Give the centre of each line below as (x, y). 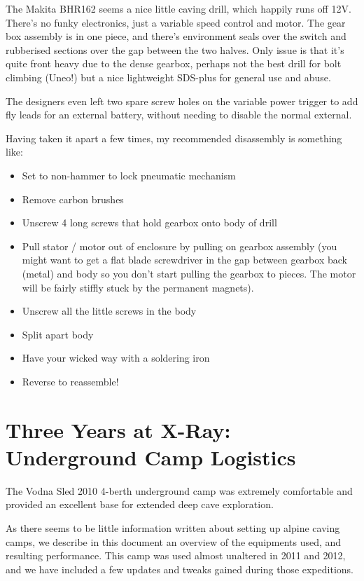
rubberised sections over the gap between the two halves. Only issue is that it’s (175, 49)
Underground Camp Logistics (151, 457)
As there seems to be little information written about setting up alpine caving (173, 527)
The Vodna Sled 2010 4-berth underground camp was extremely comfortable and (179, 490)
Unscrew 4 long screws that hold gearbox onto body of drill (149, 223)
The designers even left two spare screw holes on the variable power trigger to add (182, 101)
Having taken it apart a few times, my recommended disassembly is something (174, 138)
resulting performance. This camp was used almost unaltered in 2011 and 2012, (176, 555)
